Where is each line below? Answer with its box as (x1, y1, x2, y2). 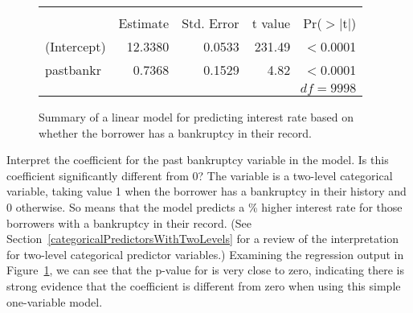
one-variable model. (6, 293, 103, 310)
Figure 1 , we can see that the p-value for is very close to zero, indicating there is (6, 262, 404, 278)
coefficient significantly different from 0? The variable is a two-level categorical (6, 167, 393, 183)
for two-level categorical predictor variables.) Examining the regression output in (6, 245, 404, 262)
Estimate (118, 14, 170, 32)
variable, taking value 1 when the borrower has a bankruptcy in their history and (6, 183, 407, 200)
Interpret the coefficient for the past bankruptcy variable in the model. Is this (6, 151, 389, 168)
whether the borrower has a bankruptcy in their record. (39, 124, 312, 141)
